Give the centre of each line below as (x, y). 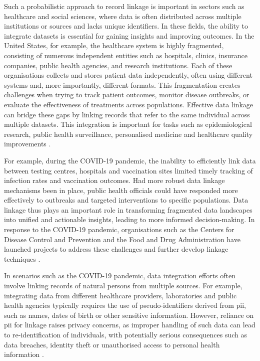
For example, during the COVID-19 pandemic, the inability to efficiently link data (130, 160)
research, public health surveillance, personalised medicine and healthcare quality (128, 134)
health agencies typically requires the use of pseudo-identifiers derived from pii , (125, 305)
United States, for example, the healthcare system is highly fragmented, (114, 45)
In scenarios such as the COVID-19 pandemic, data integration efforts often (120, 276)
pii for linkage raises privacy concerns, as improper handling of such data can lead (130, 325)
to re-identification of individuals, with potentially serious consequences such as (125, 334)
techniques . (22, 258)
